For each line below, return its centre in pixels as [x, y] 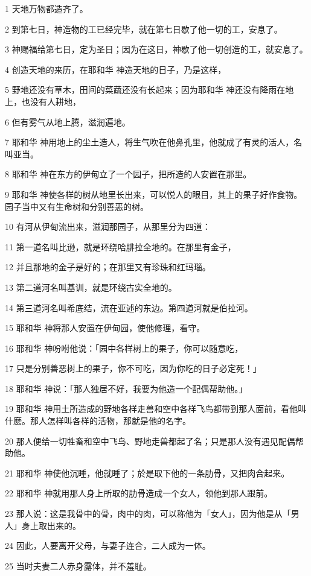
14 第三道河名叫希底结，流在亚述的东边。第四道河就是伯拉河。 [129, 307]
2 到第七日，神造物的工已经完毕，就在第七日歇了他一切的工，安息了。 [144, 29]
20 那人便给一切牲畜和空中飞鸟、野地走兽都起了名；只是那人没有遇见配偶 [150, 441]
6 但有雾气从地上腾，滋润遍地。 [68, 122]
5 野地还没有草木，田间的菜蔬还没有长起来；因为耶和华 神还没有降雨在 [145, 90]
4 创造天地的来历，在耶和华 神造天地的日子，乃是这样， [116, 69]
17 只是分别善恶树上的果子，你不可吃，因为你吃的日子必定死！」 [133, 368]
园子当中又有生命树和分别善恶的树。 [77, 206]
